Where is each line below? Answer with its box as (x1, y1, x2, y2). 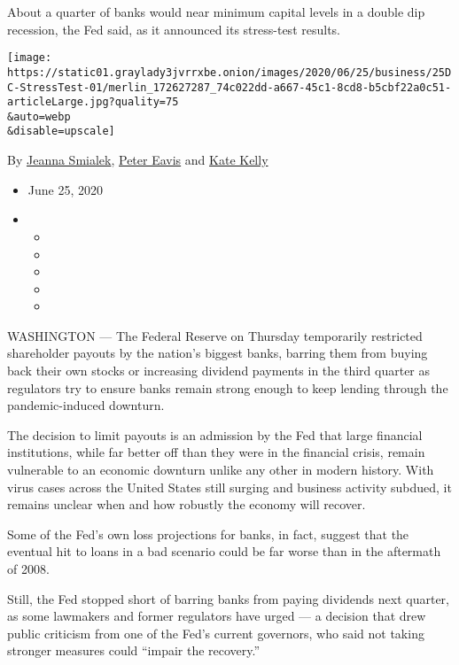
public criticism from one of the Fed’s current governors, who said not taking (7, 623, 424, 642)
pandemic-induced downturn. (7, 396, 165, 414)
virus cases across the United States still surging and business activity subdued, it (7, 477, 452, 496)
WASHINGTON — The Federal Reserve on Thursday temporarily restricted (7, 326, 423, 344)
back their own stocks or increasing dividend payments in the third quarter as (7, 361, 431, 380)
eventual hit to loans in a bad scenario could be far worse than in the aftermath (7, 542, 441, 561)
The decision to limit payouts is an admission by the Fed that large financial (7, 425, 423, 444)
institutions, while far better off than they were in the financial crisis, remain (7, 443, 425, 461)
